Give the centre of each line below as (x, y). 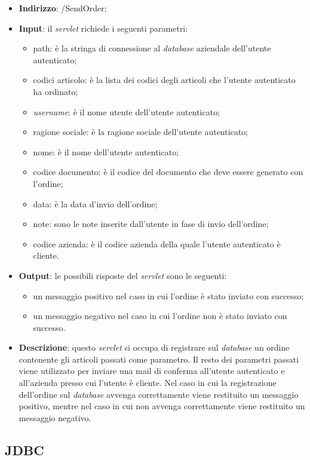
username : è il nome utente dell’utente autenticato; (127, 111)
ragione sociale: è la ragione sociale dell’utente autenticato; (141, 132)
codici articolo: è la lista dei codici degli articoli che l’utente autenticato (164, 80)
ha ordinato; (56, 91)
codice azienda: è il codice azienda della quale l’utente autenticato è (157, 243)
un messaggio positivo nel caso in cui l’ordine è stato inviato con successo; (168, 295)
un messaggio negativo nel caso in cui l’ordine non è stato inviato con (160, 316)
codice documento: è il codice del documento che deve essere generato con (168, 172)
